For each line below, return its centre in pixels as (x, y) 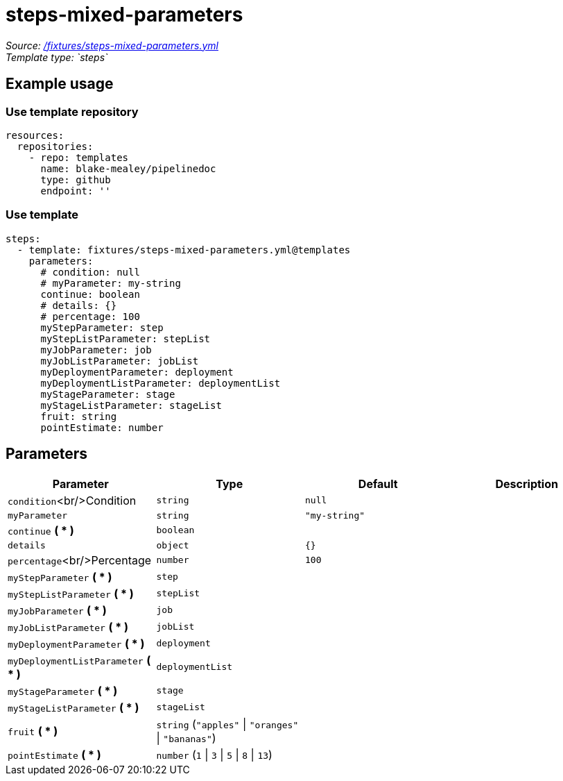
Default (378, 484)
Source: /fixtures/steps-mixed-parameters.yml (112, 45)
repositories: (55, 146)
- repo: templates (79, 157)
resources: (35, 135)
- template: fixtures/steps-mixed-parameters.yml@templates (184, 250)
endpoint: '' (76, 191)
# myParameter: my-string (111, 283)
